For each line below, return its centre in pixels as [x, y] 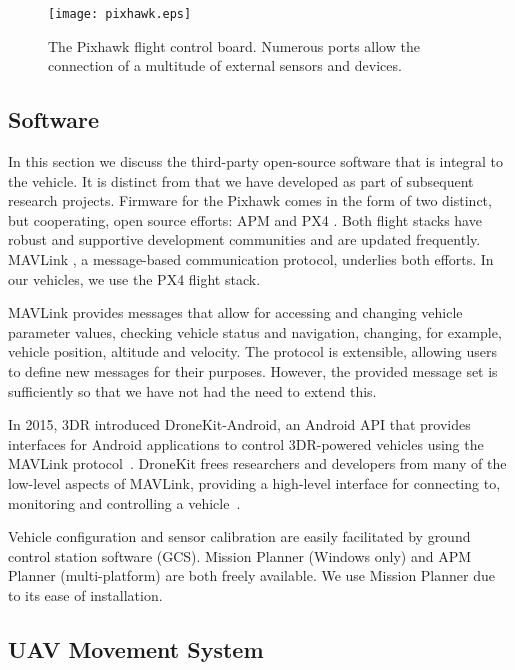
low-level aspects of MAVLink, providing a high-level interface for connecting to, [254, 482]
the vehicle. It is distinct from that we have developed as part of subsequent [241, 180]
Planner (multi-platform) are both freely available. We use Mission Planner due [251, 575]
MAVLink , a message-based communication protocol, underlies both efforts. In [251, 259]
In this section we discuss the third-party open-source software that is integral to [256, 161]
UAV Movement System [136, 648]
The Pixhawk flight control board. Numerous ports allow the [234, 45]
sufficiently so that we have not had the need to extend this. [192, 390]
